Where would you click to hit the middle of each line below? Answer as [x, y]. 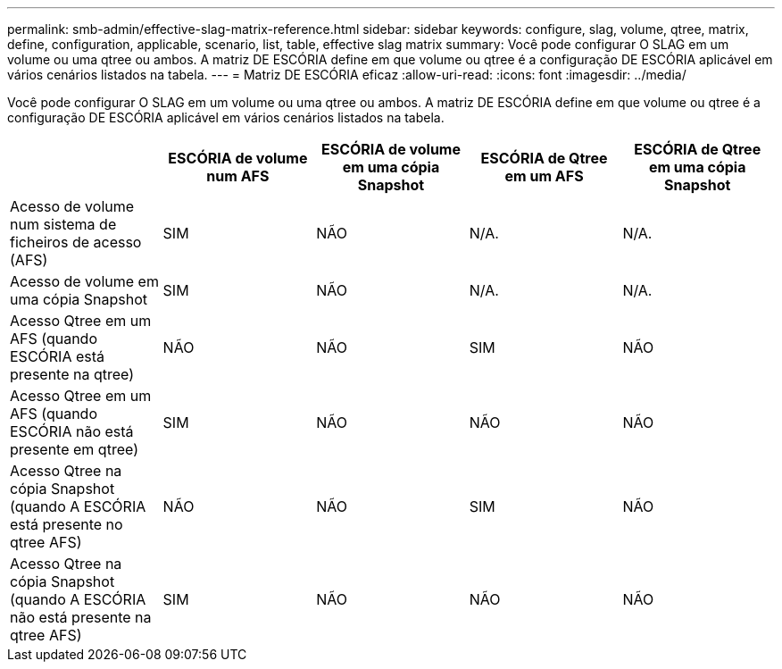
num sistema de [63, 224]
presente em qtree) [74, 449]
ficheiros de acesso [76, 242]
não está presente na [81, 617]
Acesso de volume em [84, 281]
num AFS [238, 176]
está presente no [67, 524]
